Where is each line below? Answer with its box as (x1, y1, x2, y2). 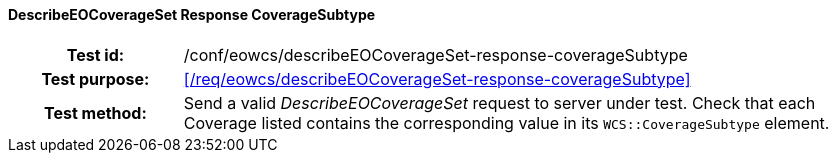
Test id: (66, 44, 125, 65)
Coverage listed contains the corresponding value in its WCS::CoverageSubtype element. (183, 112, 830, 133)
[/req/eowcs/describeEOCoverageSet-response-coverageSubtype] (183, 68, 691, 89)
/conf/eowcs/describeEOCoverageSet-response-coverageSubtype (183, 44, 688, 65)
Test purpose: (41, 68, 150, 89)
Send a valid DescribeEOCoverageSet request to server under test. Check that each (183, 92, 816, 113)
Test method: (43, 102, 147, 123)
